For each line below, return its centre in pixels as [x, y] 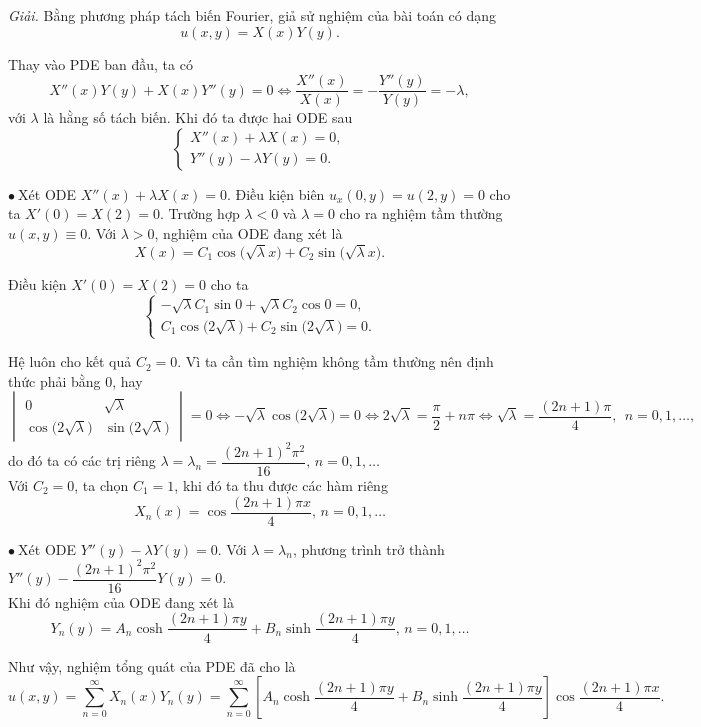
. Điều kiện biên [275, 193]
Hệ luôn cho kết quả [70, 361]
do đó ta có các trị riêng [82, 460]
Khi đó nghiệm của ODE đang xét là [121, 601]
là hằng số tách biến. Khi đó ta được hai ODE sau [198, 117]
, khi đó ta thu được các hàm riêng [281, 485]
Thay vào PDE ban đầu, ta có [100, 63]
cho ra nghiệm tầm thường [421, 213]
